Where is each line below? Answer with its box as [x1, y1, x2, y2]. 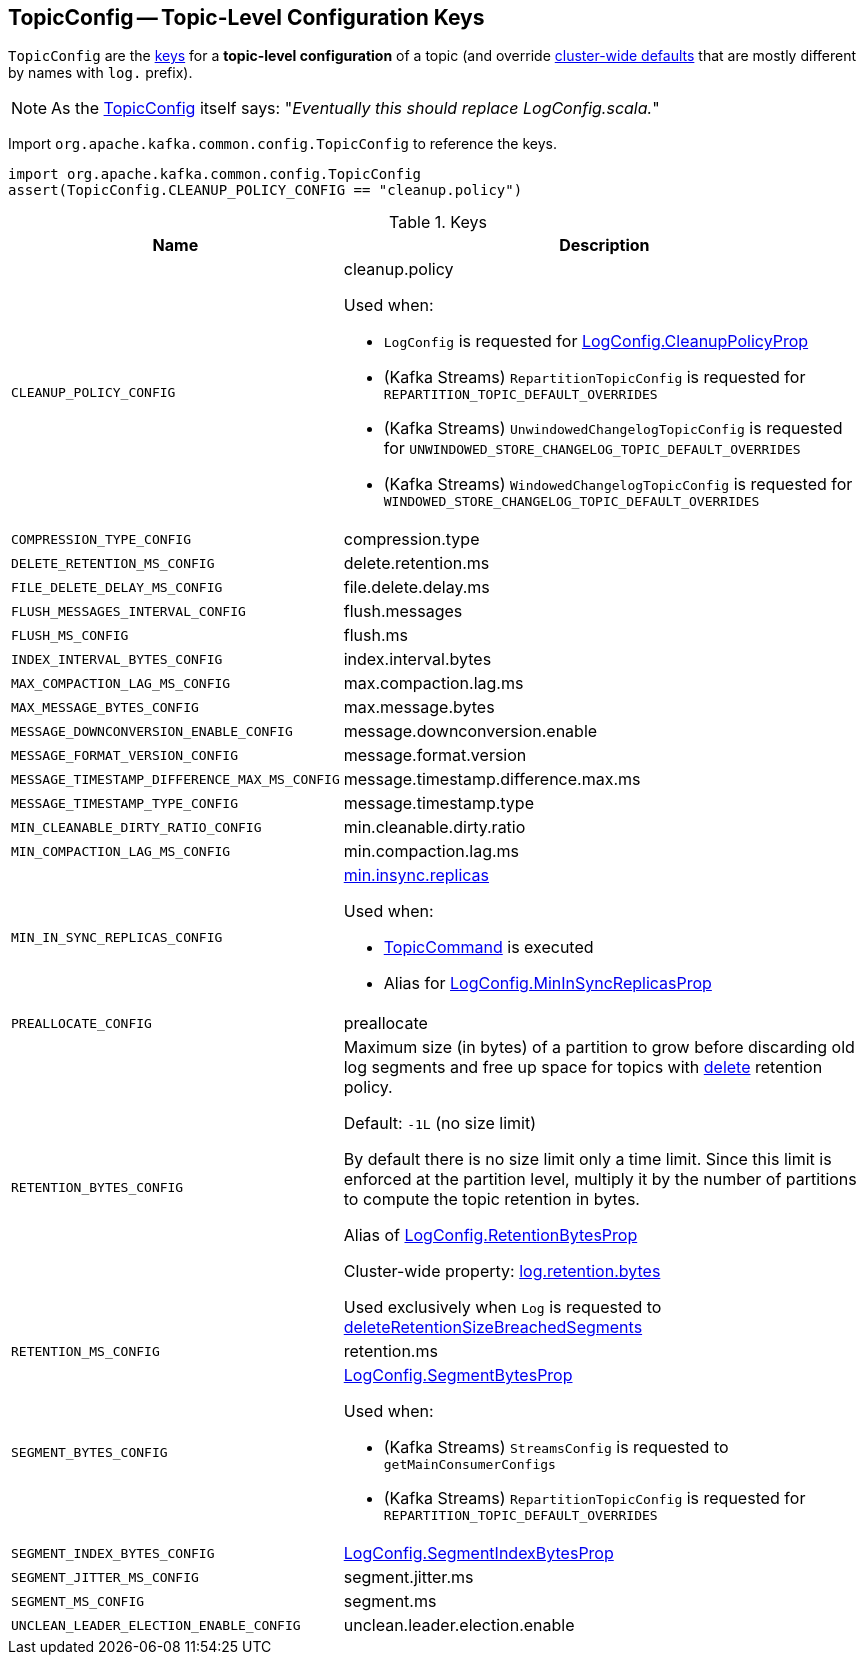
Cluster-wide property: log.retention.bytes [343, 1261, 661, 1282]
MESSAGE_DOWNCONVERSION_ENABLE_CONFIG [11, 723, 293, 739]
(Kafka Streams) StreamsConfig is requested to [383, 1437, 729, 1458]
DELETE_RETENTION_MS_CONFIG [11, 555, 215, 571]
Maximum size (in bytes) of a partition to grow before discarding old [343, 1037, 855, 1058]
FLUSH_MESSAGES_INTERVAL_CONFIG [11, 603, 246, 619]
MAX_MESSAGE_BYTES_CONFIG [11, 699, 199, 715]
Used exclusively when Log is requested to [343, 1297, 662, 1318]
